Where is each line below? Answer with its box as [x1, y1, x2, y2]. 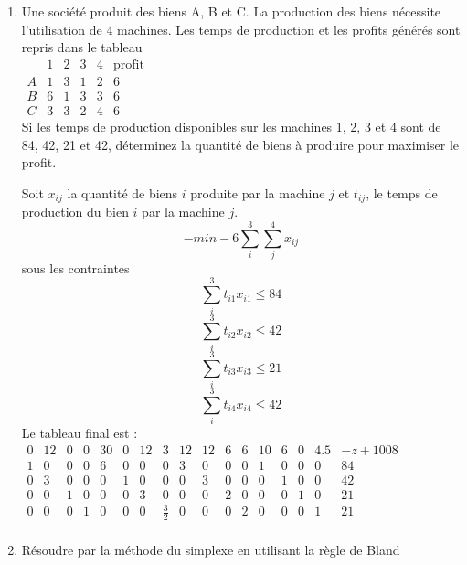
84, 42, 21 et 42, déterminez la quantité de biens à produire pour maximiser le [21, 134, 460, 154]
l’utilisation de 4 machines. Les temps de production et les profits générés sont [21, 19, 461, 38]
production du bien [21, 202, 129, 221]
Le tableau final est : [21, 422, 138, 442]
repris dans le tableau [21, 37, 143, 57]
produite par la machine [190, 183, 325, 202]
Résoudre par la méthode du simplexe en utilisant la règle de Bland [21, 540, 400, 560]
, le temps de [366, 183, 438, 202]
